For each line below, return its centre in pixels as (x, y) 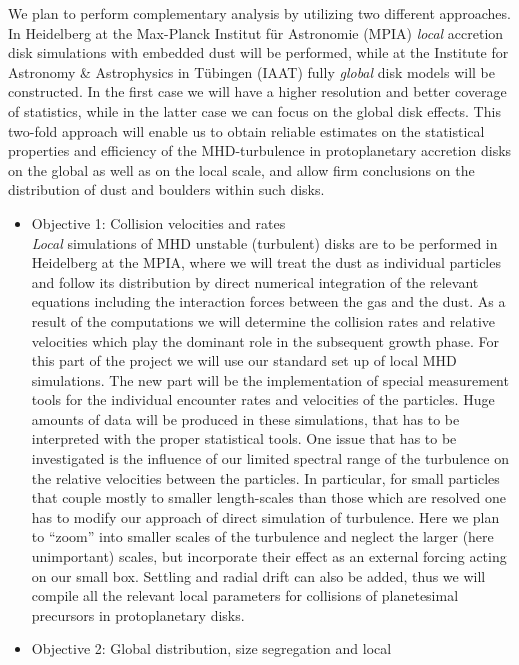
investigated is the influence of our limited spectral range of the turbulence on (270, 458)
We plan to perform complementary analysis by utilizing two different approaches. (259, 13)
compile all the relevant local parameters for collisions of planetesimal (245, 595)
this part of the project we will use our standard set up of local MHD (244, 360)
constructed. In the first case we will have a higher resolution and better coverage (257, 91)
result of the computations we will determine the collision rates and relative (263, 320)
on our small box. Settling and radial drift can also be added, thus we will (258, 575)
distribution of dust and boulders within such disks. (166, 189)
